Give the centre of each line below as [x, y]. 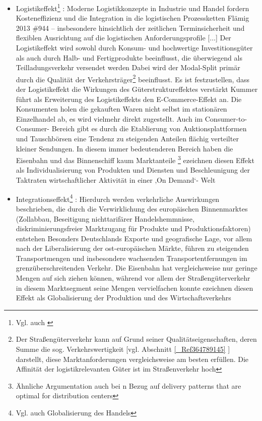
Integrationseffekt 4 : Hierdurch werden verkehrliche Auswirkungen [118, 198]
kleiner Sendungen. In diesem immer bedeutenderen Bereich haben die [124, 148]
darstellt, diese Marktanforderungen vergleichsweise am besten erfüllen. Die [132, 359]
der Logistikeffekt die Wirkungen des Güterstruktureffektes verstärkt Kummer [137, 89]
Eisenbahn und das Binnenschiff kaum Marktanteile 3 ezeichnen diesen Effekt [135, 159]
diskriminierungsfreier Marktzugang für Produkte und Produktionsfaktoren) [133, 228]
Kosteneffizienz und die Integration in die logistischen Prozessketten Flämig [133, 18]
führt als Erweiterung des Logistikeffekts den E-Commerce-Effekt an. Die [129, 99]
